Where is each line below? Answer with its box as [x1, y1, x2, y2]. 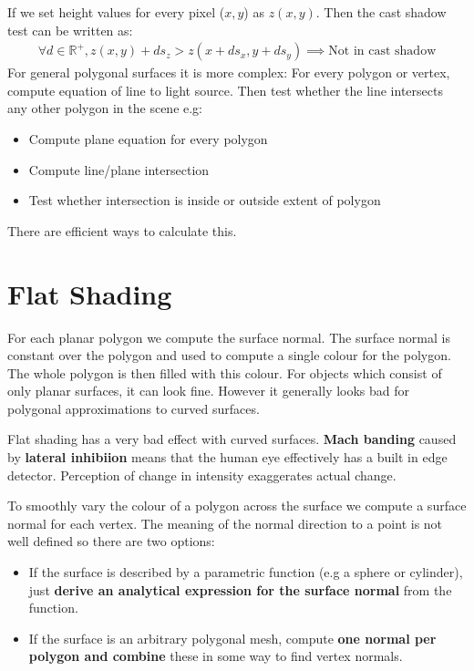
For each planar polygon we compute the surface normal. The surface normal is [7, 327, 450, 346]
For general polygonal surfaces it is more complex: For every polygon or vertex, [7, 63, 450, 82]
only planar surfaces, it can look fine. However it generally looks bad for [7, 381, 410, 400]
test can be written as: [7, 20, 133, 39]
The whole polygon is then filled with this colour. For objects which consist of [7, 363, 442, 382]
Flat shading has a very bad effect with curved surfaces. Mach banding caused [7, 429, 457, 449]
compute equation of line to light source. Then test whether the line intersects [7, 80, 443, 99]
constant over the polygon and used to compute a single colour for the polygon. [7, 346, 451, 365]
